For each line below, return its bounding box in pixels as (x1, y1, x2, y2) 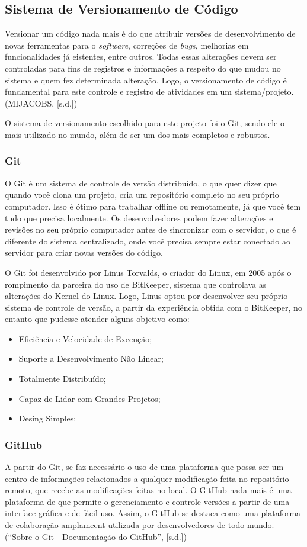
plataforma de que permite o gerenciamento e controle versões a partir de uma (5, 495, 290, 507)
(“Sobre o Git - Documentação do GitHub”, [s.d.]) (5, 530, 187, 542)
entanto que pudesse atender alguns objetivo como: (5, 313, 190, 325)
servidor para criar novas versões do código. (5, 246, 163, 259)
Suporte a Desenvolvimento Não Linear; (18, 352, 164, 365)
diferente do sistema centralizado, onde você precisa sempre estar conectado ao (5, 234, 290, 247)
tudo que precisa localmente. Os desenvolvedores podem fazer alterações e (5, 211, 273, 224)
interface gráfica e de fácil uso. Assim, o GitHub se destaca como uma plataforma (5, 507, 301, 519)
